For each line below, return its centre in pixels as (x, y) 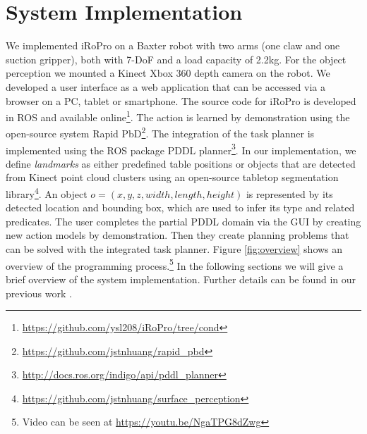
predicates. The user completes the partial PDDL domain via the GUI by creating (183, 221)
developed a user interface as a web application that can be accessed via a (166, 86)
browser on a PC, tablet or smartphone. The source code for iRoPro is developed (181, 100)
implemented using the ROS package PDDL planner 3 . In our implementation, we (181, 149)
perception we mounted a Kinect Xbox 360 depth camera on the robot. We (168, 73)
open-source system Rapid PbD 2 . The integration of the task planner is (160, 132)
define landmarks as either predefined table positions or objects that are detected (181, 163)
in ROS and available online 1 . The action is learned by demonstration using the (178, 116)
